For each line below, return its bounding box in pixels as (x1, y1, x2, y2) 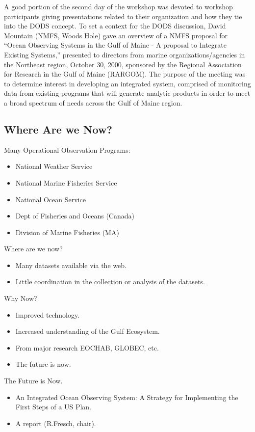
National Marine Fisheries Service (15, 177, 117, 188)
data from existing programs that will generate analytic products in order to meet (4, 88, 251, 98)
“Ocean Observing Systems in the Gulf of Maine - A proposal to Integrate (4, 40, 227, 50)
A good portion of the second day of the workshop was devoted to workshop (4, 1, 233, 11)
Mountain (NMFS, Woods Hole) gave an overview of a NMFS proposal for (4, 30, 228, 40)
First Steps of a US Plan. (15, 402, 92, 412)
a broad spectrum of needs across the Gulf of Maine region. (4, 97, 182, 108)
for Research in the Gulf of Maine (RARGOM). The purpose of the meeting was (4, 69, 246, 79)
